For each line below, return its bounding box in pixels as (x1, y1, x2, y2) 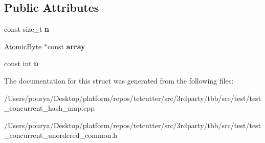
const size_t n (4, 24, 50, 34)
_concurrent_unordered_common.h (4, 130, 118, 140)
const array (47, 40, 85, 51)
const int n (4, 58, 38, 69)
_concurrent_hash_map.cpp (4, 103, 95, 113)
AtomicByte (4, 40, 42, 51)
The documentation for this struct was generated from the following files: (4, 75, 234, 86)
